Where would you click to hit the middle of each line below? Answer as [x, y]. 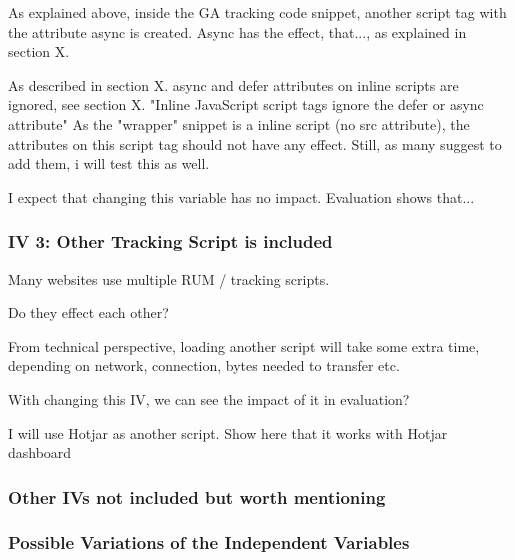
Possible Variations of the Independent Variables [209, 542]
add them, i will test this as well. [109, 163]
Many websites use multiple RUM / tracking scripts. [169, 278]
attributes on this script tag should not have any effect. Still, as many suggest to [255, 143]
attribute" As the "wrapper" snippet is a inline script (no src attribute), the [239, 123]
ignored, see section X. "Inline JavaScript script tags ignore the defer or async [246, 104]
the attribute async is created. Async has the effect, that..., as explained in [237, 31]
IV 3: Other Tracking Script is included [170, 241]
